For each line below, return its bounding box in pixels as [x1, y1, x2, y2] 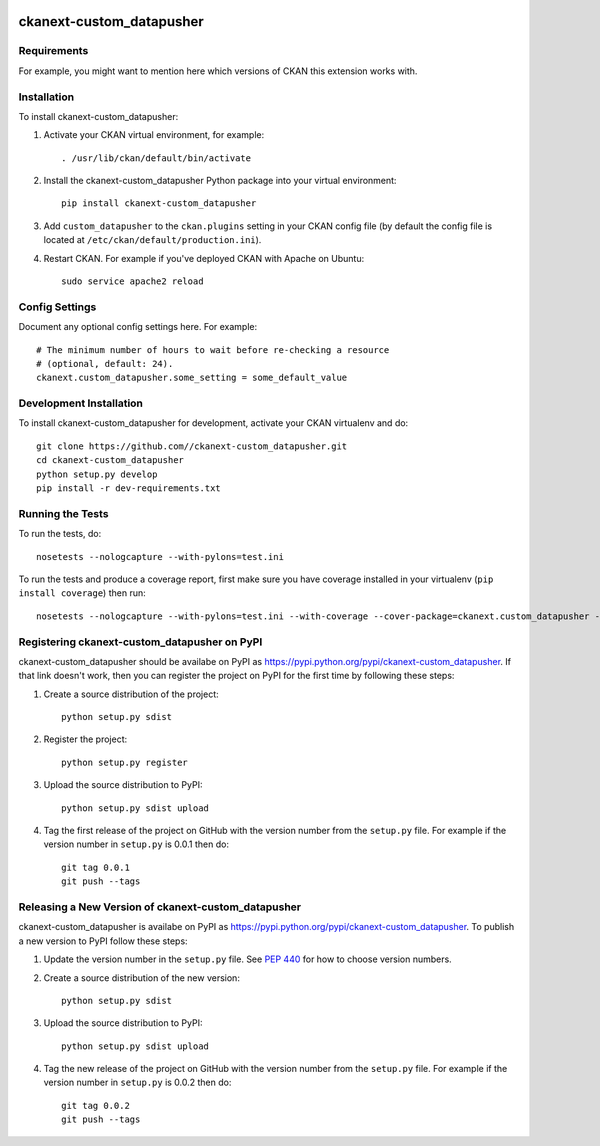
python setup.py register [61, 756, 189, 768]
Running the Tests [18, 506, 109, 520]
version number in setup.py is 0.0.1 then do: [43, 838, 230, 850]
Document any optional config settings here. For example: [18, 321, 258, 333]
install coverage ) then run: [18, 587, 146, 599]
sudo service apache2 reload [61, 276, 204, 287]
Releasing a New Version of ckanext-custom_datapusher [18, 900, 302, 914]
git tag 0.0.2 [61, 1100, 130, 1111]
